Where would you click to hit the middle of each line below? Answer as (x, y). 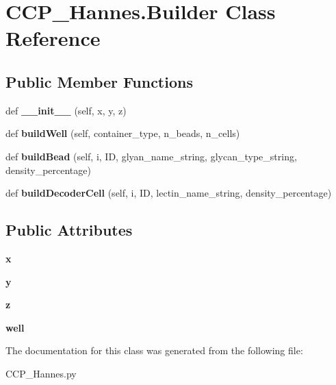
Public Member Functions (99, 81)
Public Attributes (69, 230)
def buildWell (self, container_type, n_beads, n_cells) (123, 133)
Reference (53, 38)
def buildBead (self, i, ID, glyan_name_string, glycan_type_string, (151, 156)
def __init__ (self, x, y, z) (66, 110)
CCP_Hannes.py (41, 373)
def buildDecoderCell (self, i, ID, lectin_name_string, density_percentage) (169, 193)
